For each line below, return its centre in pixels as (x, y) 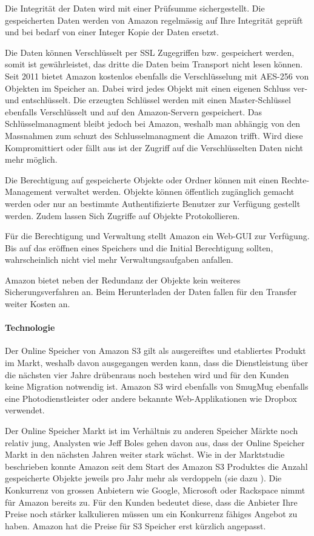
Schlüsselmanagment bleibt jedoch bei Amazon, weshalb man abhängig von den (153, 124)
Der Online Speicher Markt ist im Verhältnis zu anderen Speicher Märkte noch (152, 431)
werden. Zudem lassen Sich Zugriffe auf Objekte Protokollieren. (122, 215)
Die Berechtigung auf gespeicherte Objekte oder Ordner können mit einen (142, 179)
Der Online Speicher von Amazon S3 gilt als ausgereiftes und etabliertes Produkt (155, 351)
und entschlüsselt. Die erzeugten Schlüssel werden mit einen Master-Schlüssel (148, 100)
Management (29, 192)
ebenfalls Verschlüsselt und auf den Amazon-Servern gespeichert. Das (133, 111)
